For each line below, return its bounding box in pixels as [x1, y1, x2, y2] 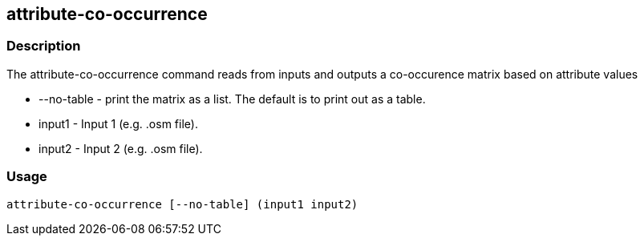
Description [6, 38, 81, 54]
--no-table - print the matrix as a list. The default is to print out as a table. [38, 91, 426, 106]
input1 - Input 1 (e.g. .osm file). [38, 116, 198, 131]
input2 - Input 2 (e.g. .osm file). [38, 141, 203, 155]
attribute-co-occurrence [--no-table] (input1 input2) [6, 197, 358, 211]
